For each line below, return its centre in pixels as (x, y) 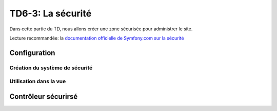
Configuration (32, 53)
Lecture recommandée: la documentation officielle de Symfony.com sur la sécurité (97, 38)
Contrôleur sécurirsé (44, 96)
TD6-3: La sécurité (51, 13)
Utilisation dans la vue (38, 81)
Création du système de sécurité (51, 68)
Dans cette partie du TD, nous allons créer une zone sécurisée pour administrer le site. (101, 29)
